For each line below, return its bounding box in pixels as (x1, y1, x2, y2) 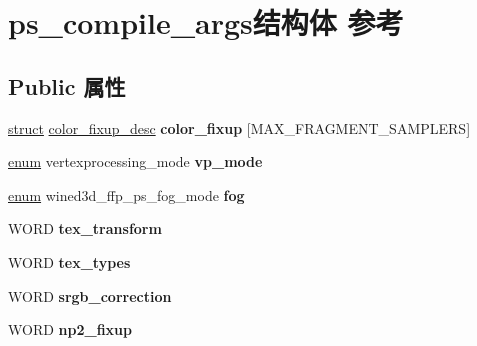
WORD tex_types (8, 251, 131, 272)
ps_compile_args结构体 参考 (8, 2, 404, 43)
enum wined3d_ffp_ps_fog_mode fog (8, 184, 245, 205)
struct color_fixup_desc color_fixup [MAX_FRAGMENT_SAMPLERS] (8, 117, 471, 138)
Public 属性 (8, 70, 126, 101)
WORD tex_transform (8, 218, 162, 239)
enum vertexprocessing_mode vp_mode (8, 151, 263, 172)
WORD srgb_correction (8, 285, 172, 306)
